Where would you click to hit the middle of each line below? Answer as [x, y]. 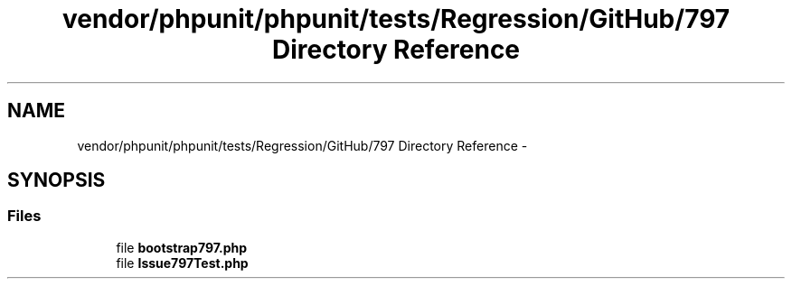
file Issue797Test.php [182, 263]
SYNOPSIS [57, 180]
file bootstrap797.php [182, 247]
